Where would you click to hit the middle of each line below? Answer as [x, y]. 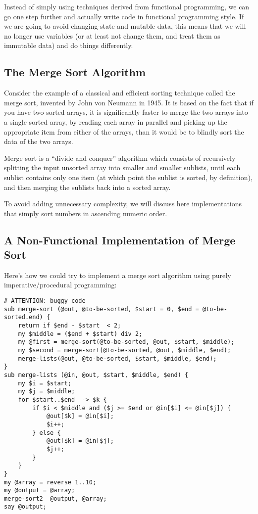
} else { [47, 433]
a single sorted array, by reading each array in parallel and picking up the [116, 121]
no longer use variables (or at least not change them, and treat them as [112, 35]
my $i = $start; [45, 383]
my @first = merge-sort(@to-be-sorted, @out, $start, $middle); [126, 342]
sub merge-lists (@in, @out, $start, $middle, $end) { [96, 375]
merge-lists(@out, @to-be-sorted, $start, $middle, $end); [117, 358]
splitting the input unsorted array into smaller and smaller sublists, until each [122, 167]
